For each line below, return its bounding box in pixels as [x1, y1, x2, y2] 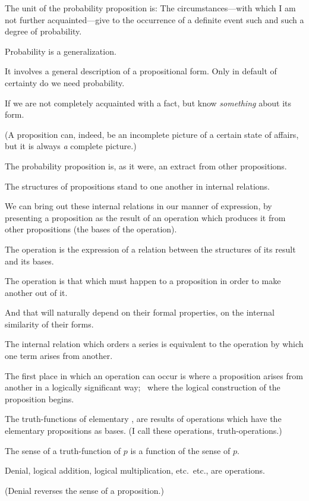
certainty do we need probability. [5, 76, 125, 89]
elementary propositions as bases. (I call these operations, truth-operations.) [5, 424, 282, 437]
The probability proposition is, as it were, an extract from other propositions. [5, 159, 287, 172]
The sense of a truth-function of [5, 444, 121, 456]
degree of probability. [5, 25, 82, 37]
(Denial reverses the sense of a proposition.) [5, 484, 164, 496]
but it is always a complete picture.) [5, 140, 137, 152]
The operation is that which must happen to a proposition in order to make [5, 275, 281, 287]
